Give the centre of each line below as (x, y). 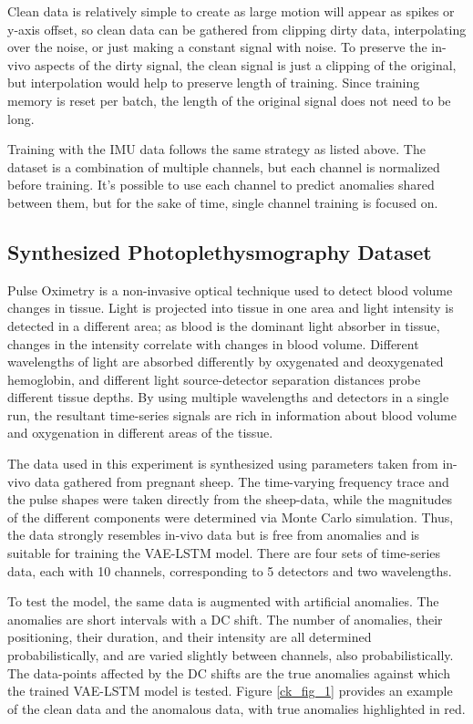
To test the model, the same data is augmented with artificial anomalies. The (223, 601)
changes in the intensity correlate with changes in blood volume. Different (213, 343)
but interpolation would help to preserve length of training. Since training (214, 83)
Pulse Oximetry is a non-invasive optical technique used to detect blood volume (230, 290)
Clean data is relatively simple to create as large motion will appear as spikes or (231, 11)
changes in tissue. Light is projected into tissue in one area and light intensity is (231, 308)
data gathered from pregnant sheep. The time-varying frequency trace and (242, 481)
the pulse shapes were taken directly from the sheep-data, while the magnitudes (230, 499)
